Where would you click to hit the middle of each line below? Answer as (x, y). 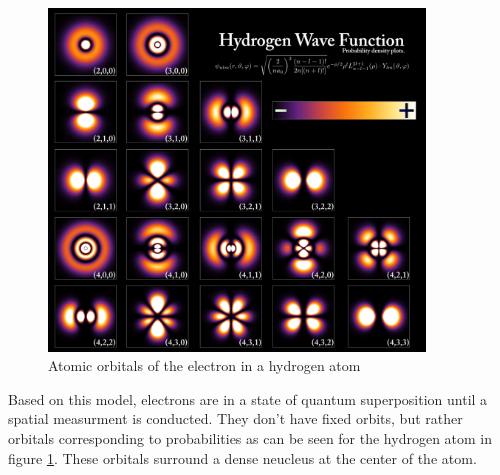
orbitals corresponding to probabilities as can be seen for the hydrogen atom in (250, 437)
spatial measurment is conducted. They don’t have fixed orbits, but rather (235, 418)
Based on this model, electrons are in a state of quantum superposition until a (248, 398)
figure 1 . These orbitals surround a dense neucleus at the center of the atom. (242, 457)
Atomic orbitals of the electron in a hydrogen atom (204, 365)
